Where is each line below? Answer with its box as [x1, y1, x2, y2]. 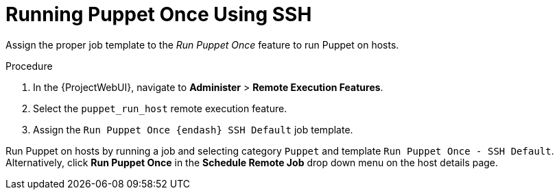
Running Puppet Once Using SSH [5, 3, 312, 26]
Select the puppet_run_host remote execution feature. [33, 102, 287, 114]
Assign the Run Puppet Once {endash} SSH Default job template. [33, 123, 353, 135]
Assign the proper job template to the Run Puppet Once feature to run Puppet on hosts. [5, 38, 399, 51]
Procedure [5, 60, 53, 72]
